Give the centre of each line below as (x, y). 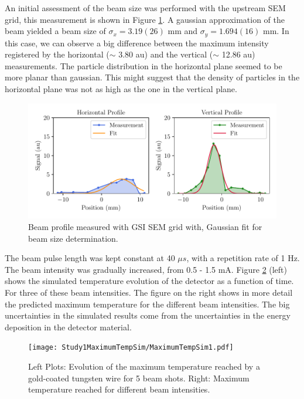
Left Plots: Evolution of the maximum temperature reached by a (144, 366)
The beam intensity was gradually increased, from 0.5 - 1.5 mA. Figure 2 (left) (146, 269)
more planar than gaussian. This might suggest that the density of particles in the (152, 77)
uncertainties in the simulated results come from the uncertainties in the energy (148, 315)
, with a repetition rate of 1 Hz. (243, 258)
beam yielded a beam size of (55, 31)
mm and (183, 31)
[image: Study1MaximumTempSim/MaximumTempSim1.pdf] (131, 348)
